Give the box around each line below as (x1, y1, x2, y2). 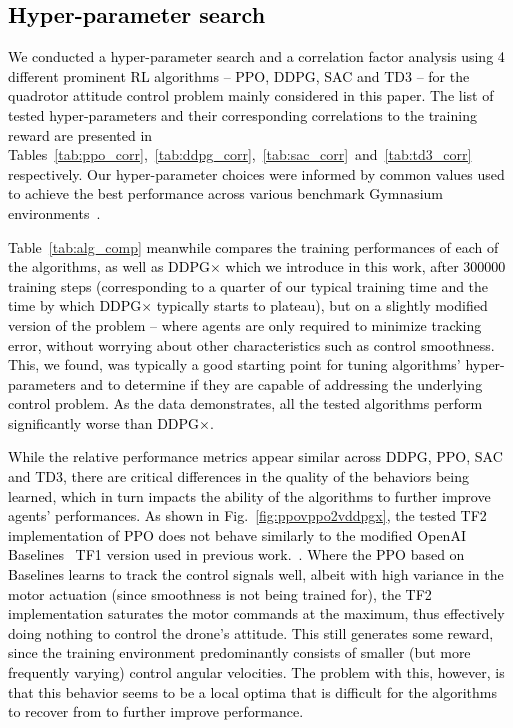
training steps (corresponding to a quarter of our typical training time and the (8, 275, 489, 296)
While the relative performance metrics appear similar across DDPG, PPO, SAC (8, 446, 503, 467)
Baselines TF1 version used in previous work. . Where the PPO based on (8, 544, 465, 565)
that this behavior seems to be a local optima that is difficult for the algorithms (8, 681, 497, 702)
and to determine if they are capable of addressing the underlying (80, 373, 483, 394)
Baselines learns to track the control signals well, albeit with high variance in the (8, 564, 504, 585)
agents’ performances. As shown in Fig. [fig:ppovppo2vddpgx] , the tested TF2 (8, 505, 487, 526)
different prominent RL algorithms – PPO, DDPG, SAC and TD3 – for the (8, 65, 470, 86)
